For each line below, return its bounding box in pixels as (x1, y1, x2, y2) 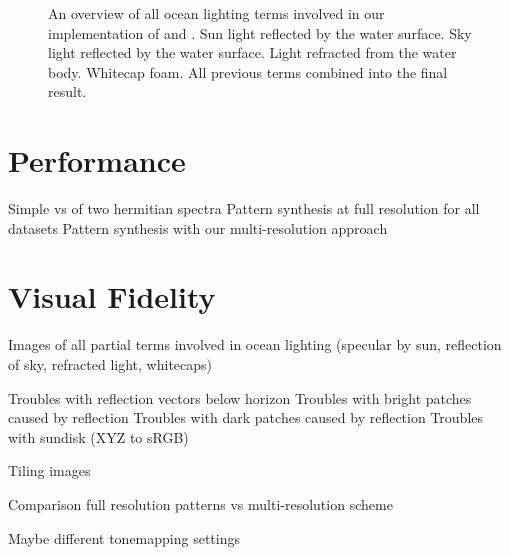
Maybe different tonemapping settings (8, 527, 240, 548)
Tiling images (8, 460, 91, 481)
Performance (8, 140, 186, 181)
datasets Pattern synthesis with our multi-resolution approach (8, 217, 388, 238)
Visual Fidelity (8, 276, 216, 317)
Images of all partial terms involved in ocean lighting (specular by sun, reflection (8, 334, 502, 355)
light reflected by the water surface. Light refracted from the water (48, 42, 457, 63)
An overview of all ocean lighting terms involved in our (48, 3, 385, 23)
